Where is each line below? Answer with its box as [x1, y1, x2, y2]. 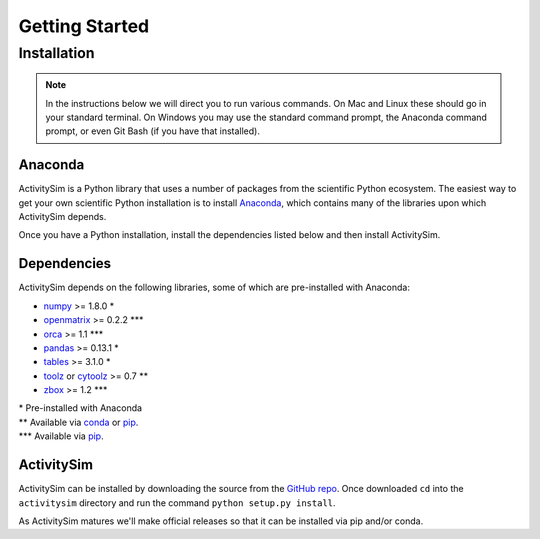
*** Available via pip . [18, 430, 104, 442]
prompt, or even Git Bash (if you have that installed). [45, 125, 260, 137]
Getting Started [18, 15, 150, 37]
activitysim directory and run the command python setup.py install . [18, 496, 336, 509]
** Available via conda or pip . [18, 416, 139, 428]
